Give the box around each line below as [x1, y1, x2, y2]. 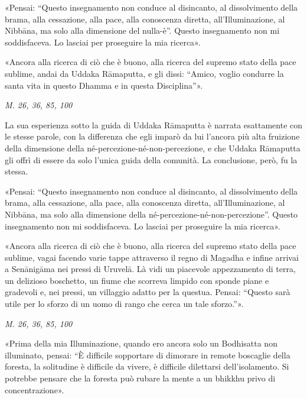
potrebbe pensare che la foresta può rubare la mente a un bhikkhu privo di [5, 372, 276, 384]
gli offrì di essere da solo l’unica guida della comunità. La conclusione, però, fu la [5, 153, 298, 166]
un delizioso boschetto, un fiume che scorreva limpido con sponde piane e [5, 274, 269, 286]
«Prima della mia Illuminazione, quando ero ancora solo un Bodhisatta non [5, 337, 277, 350]
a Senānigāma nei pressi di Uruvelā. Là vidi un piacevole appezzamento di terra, [5, 263, 296, 275]
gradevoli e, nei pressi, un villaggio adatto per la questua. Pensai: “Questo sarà [5, 286, 290, 298]
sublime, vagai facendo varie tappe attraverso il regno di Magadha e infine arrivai [5, 251, 299, 263]
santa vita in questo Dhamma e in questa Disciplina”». [5, 79, 203, 91]
